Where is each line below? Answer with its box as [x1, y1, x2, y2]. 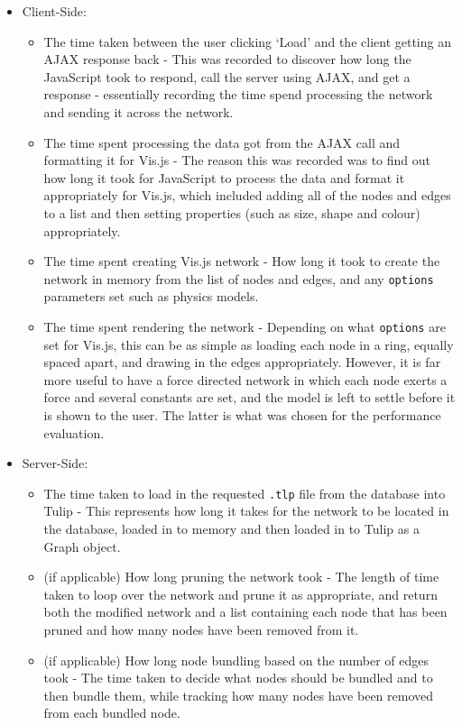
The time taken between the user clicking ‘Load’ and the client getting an [43, 32, 451, 50]
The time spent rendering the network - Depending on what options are [43, 317, 446, 335]
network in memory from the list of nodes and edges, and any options [43, 269, 434, 288]
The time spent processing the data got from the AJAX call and [43, 133, 401, 151]
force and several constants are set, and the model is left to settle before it [43, 388, 456, 407]
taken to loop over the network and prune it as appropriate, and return [43, 584, 438, 603]
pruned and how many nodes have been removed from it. [43, 620, 359, 638]
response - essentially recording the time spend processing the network [43, 85, 433, 104]
